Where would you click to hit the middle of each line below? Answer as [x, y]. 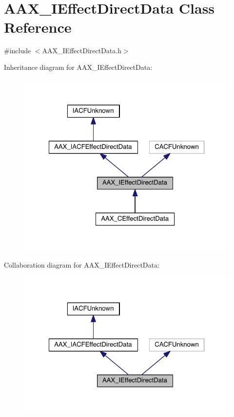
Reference [38, 27]
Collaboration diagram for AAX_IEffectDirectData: [82, 265]
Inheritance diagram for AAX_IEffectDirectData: [78, 67]
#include [18, 51]
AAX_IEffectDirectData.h [82, 51]
